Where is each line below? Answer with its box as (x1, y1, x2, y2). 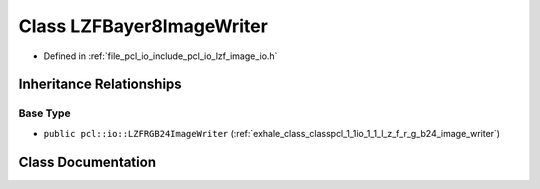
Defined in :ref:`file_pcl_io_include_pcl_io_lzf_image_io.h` (43, 50, 278, 62)
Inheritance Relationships (18, 76, 182, 93)
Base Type (18, 106, 71, 120)
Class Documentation (18, 153, 157, 170)
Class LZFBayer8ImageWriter (18, 15, 269, 37)
